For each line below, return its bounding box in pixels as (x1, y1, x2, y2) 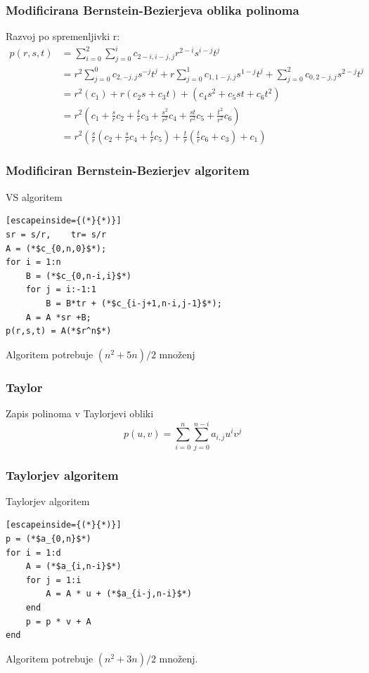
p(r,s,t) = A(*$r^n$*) (6, 326, 112, 336)
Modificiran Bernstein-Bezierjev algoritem (6, 162, 250, 179)
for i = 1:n (6, 257, 61, 268)
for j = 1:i (25, 575, 82, 585)
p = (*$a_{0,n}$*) (6, 534, 91, 544)
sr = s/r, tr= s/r (6, 229, 107, 240)
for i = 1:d (6, 547, 61, 558)
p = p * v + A (25, 616, 91, 627)
